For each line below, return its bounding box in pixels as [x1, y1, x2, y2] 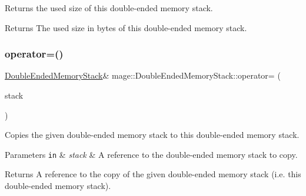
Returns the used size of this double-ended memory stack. [5, 2, 213, 13]
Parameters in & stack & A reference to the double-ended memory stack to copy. [5, 148, 298, 160]
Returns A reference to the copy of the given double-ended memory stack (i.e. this [5, 168, 301, 180]
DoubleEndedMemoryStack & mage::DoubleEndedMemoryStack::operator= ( [5, 69, 281, 82]
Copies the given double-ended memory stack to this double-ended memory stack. [5, 129, 300, 141]
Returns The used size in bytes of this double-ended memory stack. [5, 21, 247, 33]
